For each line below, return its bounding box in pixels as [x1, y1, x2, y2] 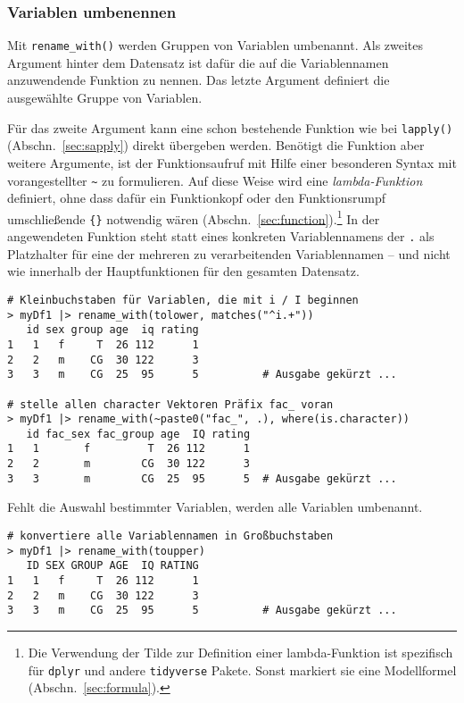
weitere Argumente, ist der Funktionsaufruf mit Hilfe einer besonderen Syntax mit [7, 153, 457, 172]
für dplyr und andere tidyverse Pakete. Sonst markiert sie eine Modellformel [28, 660, 457, 679]
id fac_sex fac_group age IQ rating [26, 427, 251, 440]
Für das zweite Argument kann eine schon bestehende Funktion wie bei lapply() [7, 118, 453, 137]
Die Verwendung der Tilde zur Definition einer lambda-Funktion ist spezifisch [28, 642, 453, 661]
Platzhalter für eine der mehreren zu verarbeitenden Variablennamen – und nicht [7, 244, 451, 263]
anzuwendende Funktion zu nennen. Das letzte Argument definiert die [7, 71, 390, 89]
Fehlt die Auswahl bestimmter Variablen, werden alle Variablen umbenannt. [7, 498, 423, 516]
